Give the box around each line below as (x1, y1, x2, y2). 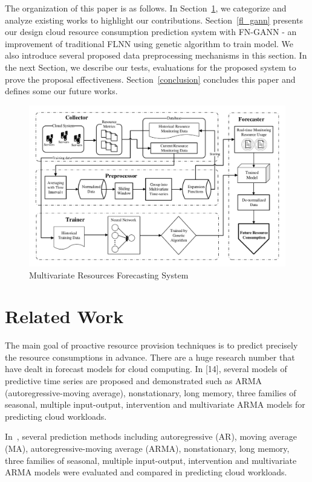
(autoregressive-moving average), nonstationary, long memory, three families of (5, 386, 296, 399)
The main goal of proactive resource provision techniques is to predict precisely (5, 339, 298, 352)
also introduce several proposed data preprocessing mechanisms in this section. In (5, 49, 307, 62)
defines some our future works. (5, 85, 118, 97)
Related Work (5, 304, 124, 329)
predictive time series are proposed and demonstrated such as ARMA (5, 374, 262, 387)
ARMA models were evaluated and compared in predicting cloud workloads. (5, 466, 287, 478)
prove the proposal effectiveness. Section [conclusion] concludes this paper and (5, 72, 296, 85)
